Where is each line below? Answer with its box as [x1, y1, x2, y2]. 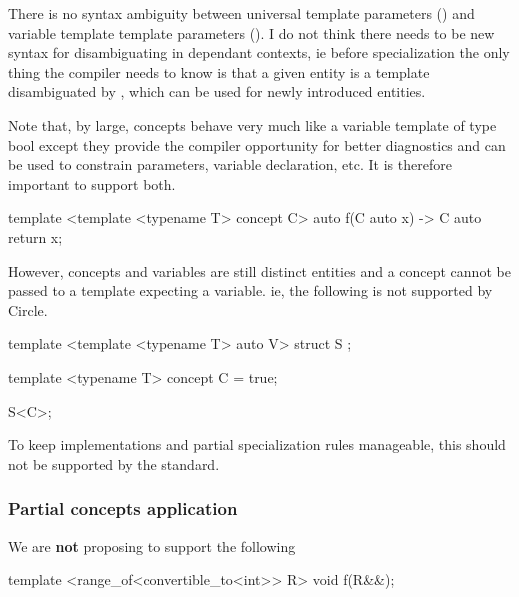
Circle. [8, 299, 48, 320]
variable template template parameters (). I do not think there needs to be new [8, 22, 495, 43]
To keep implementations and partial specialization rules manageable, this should [8, 434, 506, 455]
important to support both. [8, 173, 176, 194]
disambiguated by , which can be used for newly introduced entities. [8, 81, 426, 102]
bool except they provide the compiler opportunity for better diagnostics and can [8, 134, 506, 155]
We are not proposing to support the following [8, 535, 296, 556]
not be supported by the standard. [8, 453, 220, 474]
